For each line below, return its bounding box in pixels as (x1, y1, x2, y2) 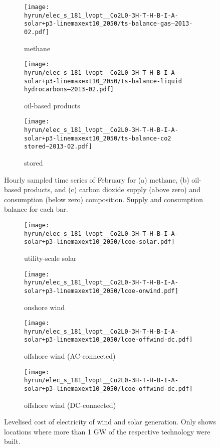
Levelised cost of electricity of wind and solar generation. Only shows (4, 416, 216, 427)
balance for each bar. (4, 204, 68, 214)
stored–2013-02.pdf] (24, 143, 93, 151)
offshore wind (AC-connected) (24, 351, 116, 361)
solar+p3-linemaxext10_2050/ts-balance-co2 (24, 134, 171, 142)
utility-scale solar (24, 253, 77, 263)
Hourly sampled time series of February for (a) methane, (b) (4, 174, 189, 185)
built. (4, 436, 21, 446)
